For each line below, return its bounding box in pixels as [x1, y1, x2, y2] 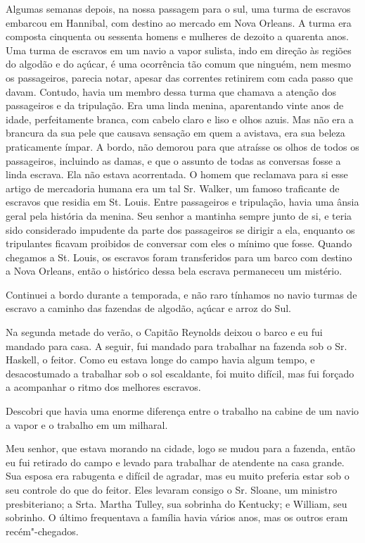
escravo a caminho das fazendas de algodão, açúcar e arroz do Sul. [6, 301, 291, 316]
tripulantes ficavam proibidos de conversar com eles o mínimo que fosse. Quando [6, 236, 352, 251]
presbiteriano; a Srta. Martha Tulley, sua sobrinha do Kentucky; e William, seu [6, 496, 347, 511]
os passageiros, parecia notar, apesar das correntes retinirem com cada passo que [6, 70, 353, 85]
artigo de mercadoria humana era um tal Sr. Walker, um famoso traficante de [6, 180, 340, 195]
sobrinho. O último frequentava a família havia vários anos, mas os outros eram [6, 510, 348, 525]
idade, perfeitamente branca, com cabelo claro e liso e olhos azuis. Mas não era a [6, 111, 354, 126]
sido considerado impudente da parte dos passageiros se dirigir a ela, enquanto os [6, 222, 355, 237]
